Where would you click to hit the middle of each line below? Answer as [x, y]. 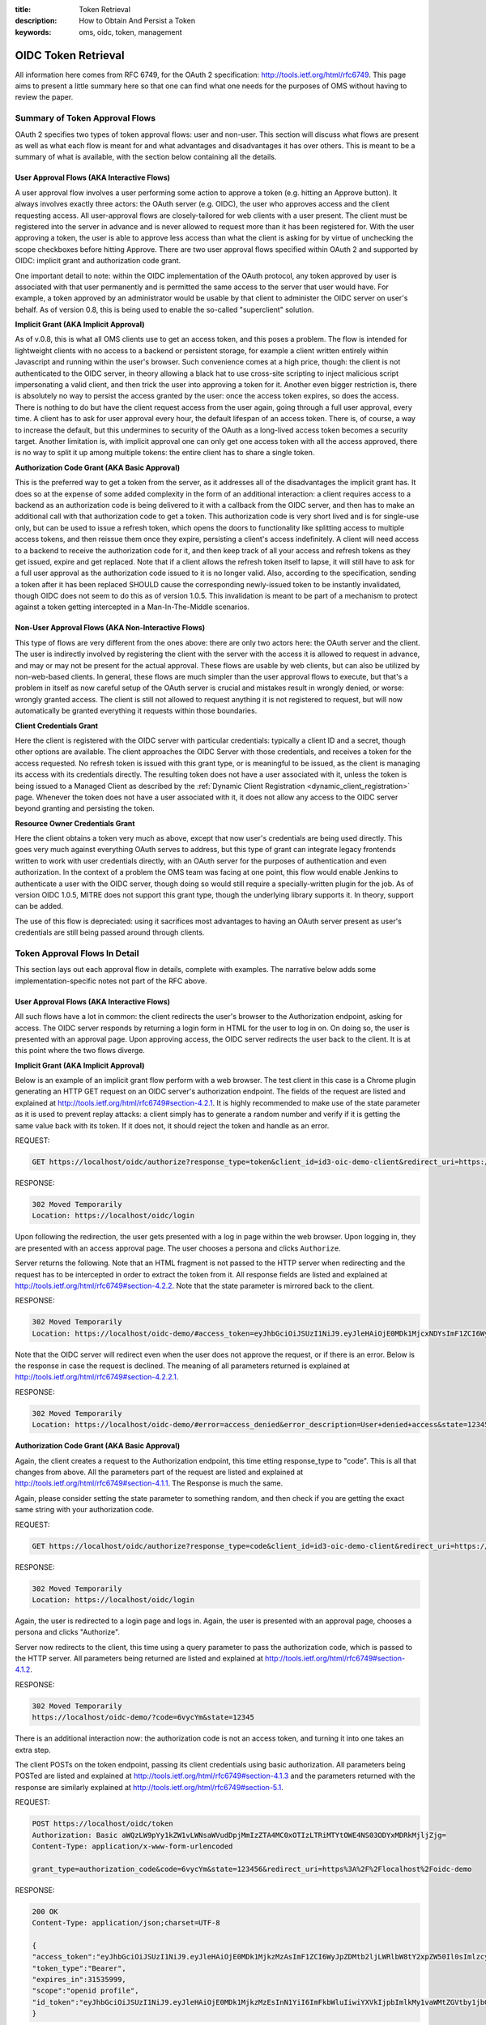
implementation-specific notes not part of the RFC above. [111, 981]
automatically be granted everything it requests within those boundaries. [136, 711]
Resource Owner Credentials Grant [75, 823]
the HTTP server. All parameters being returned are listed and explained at [139, 1658]
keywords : [33, 32]
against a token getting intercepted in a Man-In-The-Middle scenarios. [132, 607]
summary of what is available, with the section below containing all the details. [146, 157]
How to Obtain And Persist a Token [137, 21]
